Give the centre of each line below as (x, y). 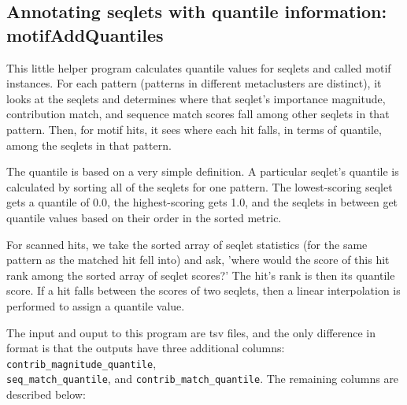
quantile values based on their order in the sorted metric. (144, 217)
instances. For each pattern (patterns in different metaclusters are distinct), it (194, 83)
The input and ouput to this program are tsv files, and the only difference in (191, 332)
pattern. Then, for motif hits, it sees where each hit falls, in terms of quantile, (194, 129)
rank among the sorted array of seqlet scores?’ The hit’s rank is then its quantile (201, 275)
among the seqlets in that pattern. (89, 145)
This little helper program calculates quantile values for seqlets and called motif (199, 67)
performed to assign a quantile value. (96, 305)
